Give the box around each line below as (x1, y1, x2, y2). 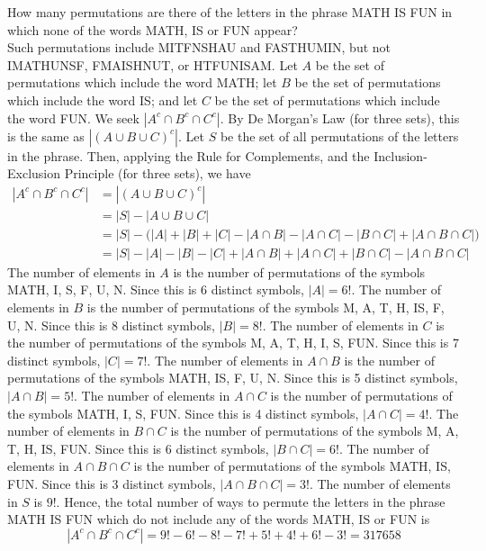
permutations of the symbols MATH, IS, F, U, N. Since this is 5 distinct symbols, (7, 368, 458, 387)
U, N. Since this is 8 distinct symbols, (7, 315, 215, 334)
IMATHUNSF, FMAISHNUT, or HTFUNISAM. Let (7, 55, 298, 74)
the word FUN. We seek (7, 108, 139, 127)
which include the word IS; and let (7, 90, 198, 109)
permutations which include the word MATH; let (7, 73, 277, 92)
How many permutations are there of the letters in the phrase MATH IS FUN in (7, 3, 453, 21)
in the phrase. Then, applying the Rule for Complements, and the (7, 146, 370, 165)
